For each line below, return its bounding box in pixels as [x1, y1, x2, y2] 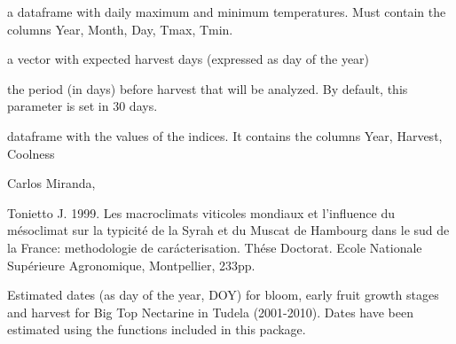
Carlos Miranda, [7, 174, 96, 192]
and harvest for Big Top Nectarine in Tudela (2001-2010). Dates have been [7, 302, 413, 321]
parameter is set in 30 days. [7, 97, 158, 115]
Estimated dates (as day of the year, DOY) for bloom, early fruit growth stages [7, 285, 439, 304]
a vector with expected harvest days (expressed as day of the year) [7, 50, 370, 68]
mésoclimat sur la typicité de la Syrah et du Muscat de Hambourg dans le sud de [7, 221, 450, 239]
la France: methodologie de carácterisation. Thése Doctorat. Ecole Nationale [7, 238, 422, 256]
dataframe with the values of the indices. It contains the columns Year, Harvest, [7, 126, 443, 145]
